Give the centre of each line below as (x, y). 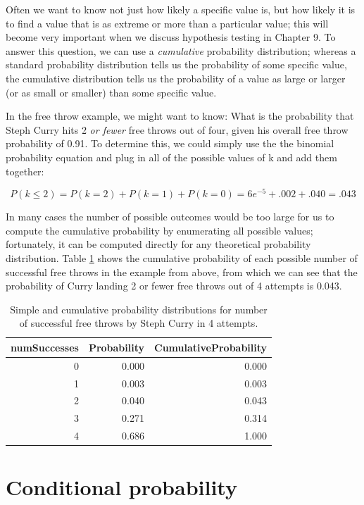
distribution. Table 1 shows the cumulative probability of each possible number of (182, 257)
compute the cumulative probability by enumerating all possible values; (159, 230)
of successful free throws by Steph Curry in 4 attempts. (139, 323)
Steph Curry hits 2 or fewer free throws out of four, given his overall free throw (177, 129)
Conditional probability (121, 487)
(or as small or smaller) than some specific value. (111, 92)
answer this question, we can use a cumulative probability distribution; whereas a (181, 50)
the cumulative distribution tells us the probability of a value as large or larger (176, 78)
